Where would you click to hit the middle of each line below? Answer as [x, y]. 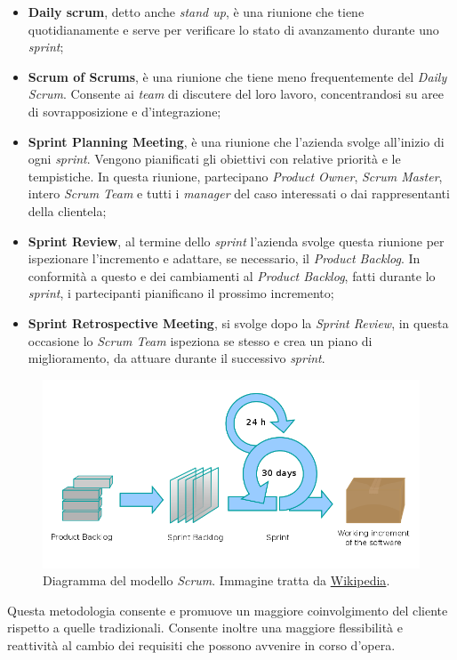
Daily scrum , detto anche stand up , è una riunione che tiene [196, 12]
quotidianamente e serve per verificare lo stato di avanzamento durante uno [233, 29]
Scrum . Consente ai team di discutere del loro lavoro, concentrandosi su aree [236, 94]
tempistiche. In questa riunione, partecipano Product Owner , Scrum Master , [235, 176]
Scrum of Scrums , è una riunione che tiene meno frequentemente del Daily [237, 76]
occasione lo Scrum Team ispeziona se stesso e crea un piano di [200, 340]
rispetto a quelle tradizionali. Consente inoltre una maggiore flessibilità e [205, 628]
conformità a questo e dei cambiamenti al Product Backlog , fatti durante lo [232, 275]
